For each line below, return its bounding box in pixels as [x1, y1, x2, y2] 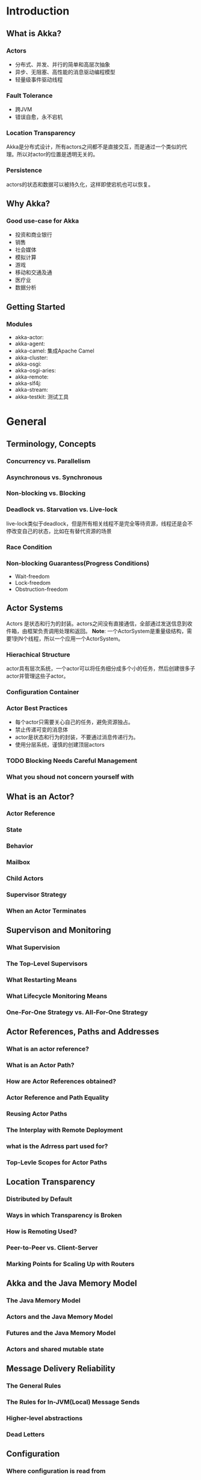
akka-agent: [14, 340, 45, 348]
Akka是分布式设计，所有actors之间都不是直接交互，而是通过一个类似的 [6, 143, 182, 150]
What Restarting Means [6, 976, 77, 984]
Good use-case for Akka [6, 217, 79, 225]
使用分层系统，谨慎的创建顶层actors [14, 741, 105, 748]
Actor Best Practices [6, 704, 68, 712]
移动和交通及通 [14, 269, 52, 276]
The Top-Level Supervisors [6, 960, 88, 968]
